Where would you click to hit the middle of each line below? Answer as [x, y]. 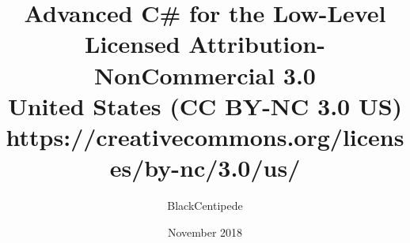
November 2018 [205, 232]
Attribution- [257, 44]
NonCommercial [185, 75]
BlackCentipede [205, 206]
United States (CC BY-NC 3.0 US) [205, 105]
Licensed [133, 44]
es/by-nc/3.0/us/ [205, 168]
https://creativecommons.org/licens [205, 136]
